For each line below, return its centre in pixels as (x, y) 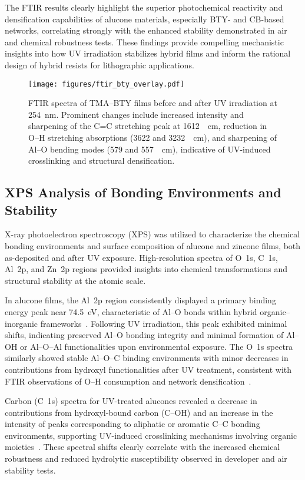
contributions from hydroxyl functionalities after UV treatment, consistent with (148, 369)
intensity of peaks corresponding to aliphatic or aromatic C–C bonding (132, 424)
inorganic (21, 323)
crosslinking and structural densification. (102, 160)
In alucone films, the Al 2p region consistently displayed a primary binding (140, 300)
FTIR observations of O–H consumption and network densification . (128, 381)
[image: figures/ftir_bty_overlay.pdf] (106, 84)
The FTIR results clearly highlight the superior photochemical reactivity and (144, 7)
